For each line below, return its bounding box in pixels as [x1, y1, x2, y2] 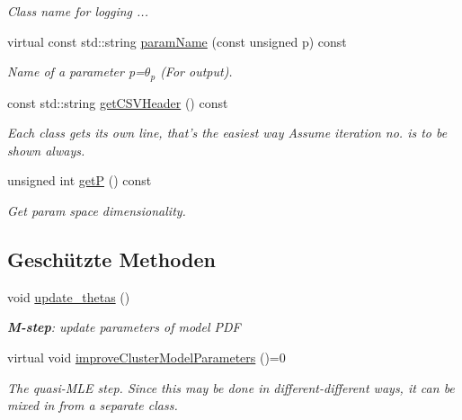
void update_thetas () [7, 287, 130, 306]
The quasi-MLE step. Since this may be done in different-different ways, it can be [7, 378, 455, 397]
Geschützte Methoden [7, 246, 216, 273]
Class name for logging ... [7, 2, 148, 20]
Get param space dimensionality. [7, 201, 186, 220]
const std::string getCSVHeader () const [7, 93, 228, 112]
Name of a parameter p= [7, 62, 145, 81]
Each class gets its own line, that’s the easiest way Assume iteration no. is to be [7, 123, 448, 142]
